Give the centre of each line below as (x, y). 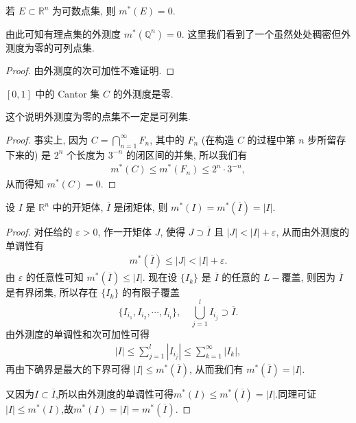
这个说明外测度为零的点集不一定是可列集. (98, 116)
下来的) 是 (28, 154)
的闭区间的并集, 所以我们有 (187, 154)
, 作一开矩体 (124, 232)
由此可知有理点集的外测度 (63, 33)
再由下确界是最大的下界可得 (68, 368)
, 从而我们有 (216, 368)
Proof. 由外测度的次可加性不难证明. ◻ (90, 70)
